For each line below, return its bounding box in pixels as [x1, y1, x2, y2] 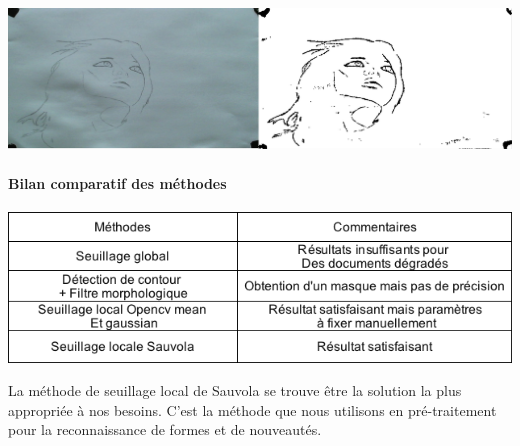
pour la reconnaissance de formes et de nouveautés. [8, 419, 322, 440]
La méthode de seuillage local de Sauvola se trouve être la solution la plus [8, 380, 462, 401]
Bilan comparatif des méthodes [8, 172, 227, 193]
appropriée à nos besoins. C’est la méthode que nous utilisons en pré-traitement [8, 399, 497, 420]
